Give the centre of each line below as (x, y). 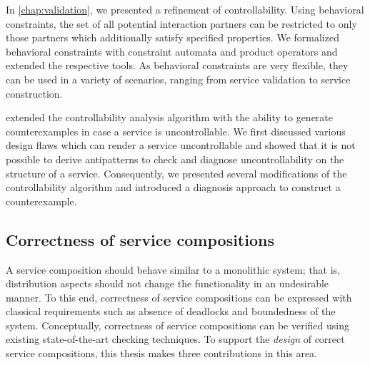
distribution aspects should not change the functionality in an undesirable (167, 283)
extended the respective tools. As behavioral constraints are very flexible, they (177, 65)
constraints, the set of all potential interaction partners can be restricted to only (181, 23)
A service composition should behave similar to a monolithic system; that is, (173, 269)
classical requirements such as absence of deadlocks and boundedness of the (171, 311)
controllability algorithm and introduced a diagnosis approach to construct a (173, 187)
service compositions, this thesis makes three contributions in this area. (161, 353)
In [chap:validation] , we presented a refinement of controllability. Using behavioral (185, 9)
